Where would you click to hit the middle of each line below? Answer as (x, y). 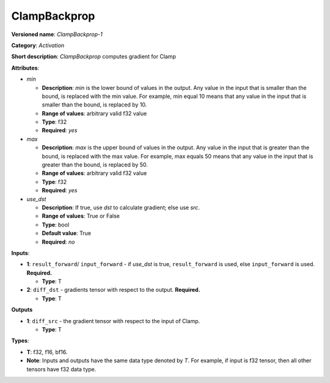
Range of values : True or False (81, 216)
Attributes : (25, 68)
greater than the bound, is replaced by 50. (95, 165)
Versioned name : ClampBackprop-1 (57, 34)
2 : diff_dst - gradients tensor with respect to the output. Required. (114, 290)
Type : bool (56, 225)
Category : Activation (38, 45)
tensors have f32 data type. (61, 369)
